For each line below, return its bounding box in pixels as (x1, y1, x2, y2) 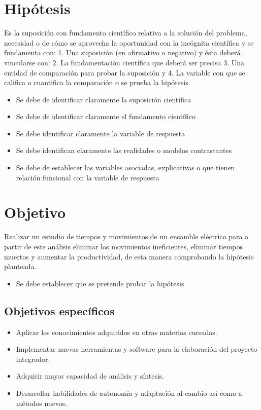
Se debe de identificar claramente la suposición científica (16, 94, 191, 104)
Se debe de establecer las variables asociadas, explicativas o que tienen (16, 162, 235, 173)
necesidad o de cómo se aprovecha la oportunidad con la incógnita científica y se (4, 37, 254, 48)
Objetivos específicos (4, 303, 115, 318)
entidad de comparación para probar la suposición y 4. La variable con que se (4, 67, 245, 78)
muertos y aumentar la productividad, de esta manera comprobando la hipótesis (4, 251, 254, 262)
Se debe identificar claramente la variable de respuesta (16, 128, 185, 138)
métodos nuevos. (16, 397, 68, 408)
